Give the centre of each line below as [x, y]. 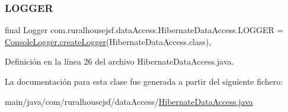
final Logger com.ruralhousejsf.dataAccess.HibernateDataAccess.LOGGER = [144, 30]
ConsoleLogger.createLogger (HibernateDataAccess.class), [108, 41]
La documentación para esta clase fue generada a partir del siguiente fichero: [144, 81]
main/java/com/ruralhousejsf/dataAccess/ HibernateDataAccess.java [129, 101]
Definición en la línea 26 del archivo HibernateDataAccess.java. [119, 61]
